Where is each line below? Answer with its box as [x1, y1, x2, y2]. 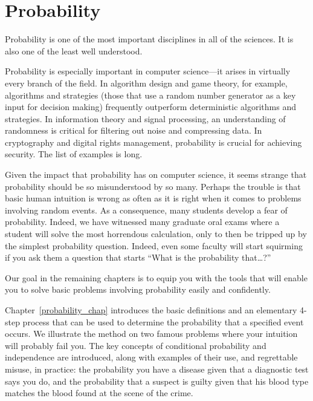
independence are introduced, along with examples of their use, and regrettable [5, 351, 298, 364]
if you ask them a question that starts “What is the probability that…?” [5, 251, 271, 264]
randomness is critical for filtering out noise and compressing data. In [5, 124, 262, 137]
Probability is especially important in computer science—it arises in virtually [5, 65, 291, 77]
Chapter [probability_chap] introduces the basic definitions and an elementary [5, 304, 297, 316]
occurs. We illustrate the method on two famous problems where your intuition [5, 327, 298, 340]
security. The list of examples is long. [5, 148, 143, 160]
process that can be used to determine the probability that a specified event [22, 315, 304, 328]
